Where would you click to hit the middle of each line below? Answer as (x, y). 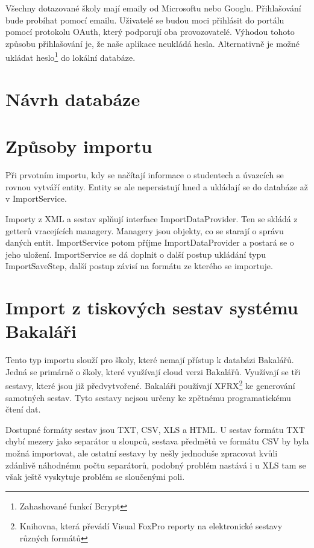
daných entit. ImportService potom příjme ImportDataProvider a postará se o (150, 242)
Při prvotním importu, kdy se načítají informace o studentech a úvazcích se (145, 175)
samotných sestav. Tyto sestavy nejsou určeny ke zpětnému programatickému (148, 397)
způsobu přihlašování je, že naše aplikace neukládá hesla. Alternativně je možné (153, 43)
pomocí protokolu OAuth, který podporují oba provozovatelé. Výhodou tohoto (150, 32)
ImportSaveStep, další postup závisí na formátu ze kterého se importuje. (139, 266)
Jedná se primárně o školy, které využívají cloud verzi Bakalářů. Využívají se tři (153, 371)
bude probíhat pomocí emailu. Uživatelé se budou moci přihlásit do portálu (145, 20)
